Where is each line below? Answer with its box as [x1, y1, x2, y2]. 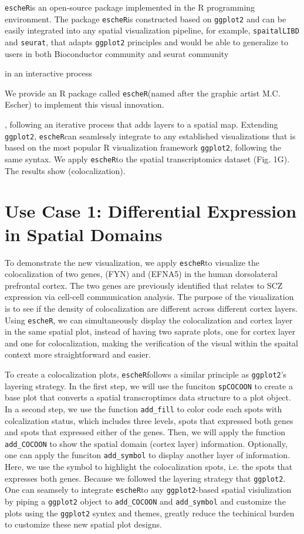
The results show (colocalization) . [5, 164, 126, 176]
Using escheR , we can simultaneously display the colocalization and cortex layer [5, 313, 293, 326]
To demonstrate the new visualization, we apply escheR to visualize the [5, 256, 260, 268]
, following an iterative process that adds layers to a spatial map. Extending [5, 118, 278, 131]
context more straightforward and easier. [5, 348, 151, 361]
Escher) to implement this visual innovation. [5, 98, 164, 111]
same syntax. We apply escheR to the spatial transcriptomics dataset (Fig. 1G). [5, 152, 290, 165]
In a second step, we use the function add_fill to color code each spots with [5, 402, 282, 415]
